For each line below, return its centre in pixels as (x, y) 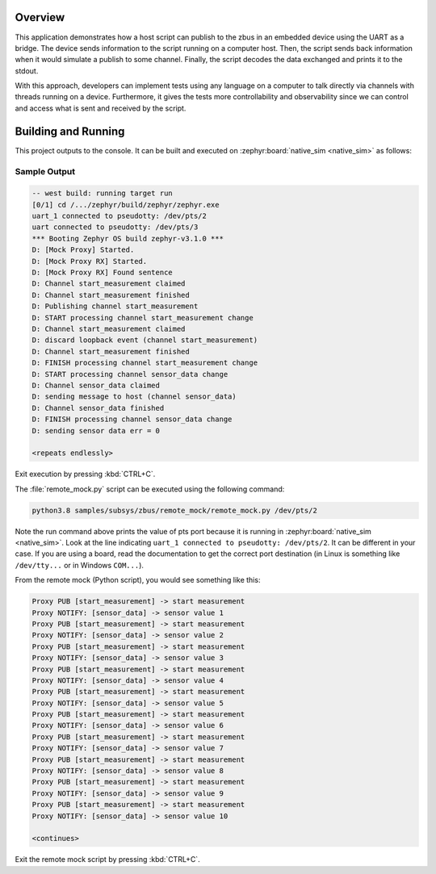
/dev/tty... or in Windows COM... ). (80, 565)
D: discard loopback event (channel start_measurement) (145, 340)
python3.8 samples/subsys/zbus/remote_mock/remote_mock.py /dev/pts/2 (175, 510)
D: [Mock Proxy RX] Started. (90, 261)
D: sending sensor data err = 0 (96, 431)
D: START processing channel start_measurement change (143, 318)
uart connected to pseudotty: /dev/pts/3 (115, 227)
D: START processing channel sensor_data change (130, 374)
